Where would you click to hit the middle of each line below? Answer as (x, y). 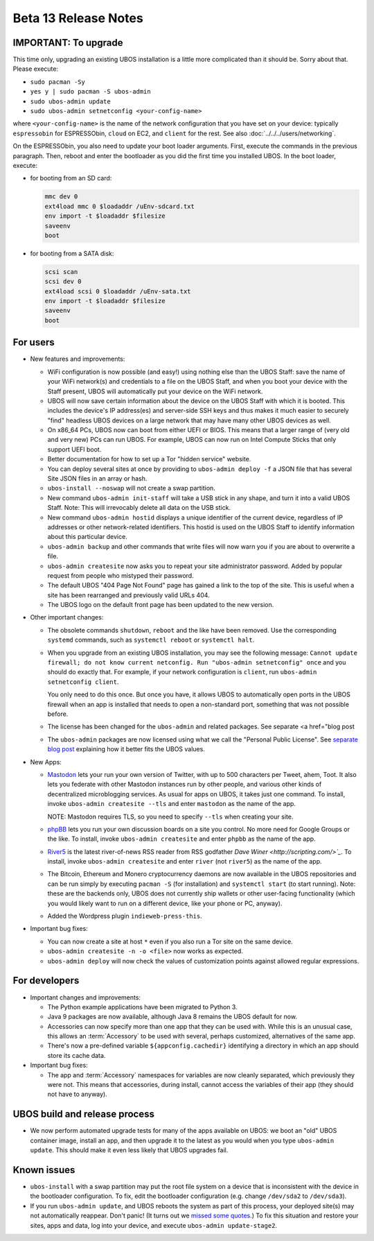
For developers (46, 981)
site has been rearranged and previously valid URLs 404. (129, 595)
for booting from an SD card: (71, 178)
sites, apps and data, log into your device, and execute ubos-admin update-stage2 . (153, 1225)
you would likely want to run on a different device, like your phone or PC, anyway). (165, 903)
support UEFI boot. (74, 449)
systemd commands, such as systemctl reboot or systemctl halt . (151, 640)
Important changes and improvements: (86, 997)
